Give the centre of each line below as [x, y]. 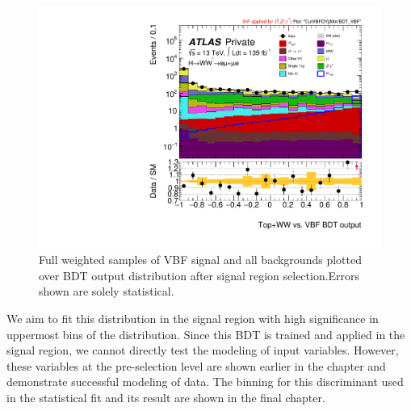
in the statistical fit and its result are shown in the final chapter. [166, 397]
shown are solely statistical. [107, 291]
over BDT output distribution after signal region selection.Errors [199, 275]
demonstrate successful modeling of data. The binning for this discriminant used [205, 382]
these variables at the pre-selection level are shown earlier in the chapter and [196, 365]
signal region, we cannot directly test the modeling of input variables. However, [203, 350]
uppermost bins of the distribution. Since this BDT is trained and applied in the [206, 334]
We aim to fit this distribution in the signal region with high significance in [193, 319]
